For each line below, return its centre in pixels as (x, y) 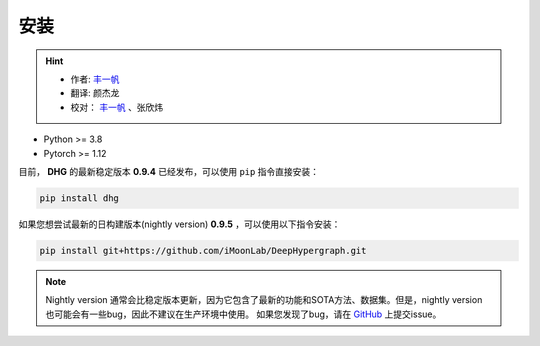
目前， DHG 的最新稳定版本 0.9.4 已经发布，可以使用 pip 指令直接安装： (169, 171)
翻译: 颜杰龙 (95, 93)
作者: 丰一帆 (95, 79)
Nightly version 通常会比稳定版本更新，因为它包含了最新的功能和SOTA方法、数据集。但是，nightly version (264, 300)
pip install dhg (79, 198)
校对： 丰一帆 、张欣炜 (117, 107)
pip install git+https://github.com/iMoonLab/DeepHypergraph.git (203, 250)
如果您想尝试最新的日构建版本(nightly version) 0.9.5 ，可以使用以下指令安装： (179, 224)
